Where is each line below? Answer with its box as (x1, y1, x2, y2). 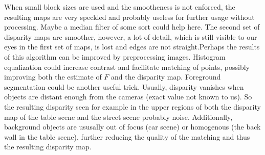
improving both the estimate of (4, 71, 102, 82)
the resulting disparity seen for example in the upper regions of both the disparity (4, 101, 261, 112)
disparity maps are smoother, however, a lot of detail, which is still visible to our (4, 31, 257, 42)
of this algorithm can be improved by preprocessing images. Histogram (4, 51, 226, 62)
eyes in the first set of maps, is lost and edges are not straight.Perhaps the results (4, 41, 260, 52)
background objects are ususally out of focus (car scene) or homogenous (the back (4, 121, 261, 132)
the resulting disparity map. (4, 141, 92, 152)
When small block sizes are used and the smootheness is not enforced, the (4, 2, 235, 12)
